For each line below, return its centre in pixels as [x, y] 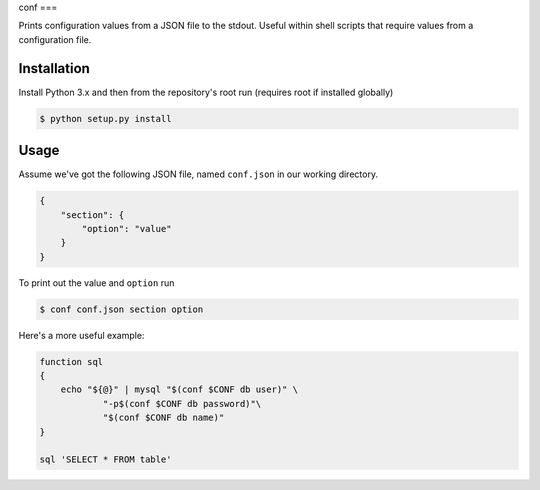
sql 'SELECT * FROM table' [105, 459]
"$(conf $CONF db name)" [163, 418]
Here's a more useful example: [81, 335]
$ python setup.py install [105, 118]
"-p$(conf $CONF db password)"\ [182, 403]
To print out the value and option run [96, 282]
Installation [54, 68]
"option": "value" [126, 228]
